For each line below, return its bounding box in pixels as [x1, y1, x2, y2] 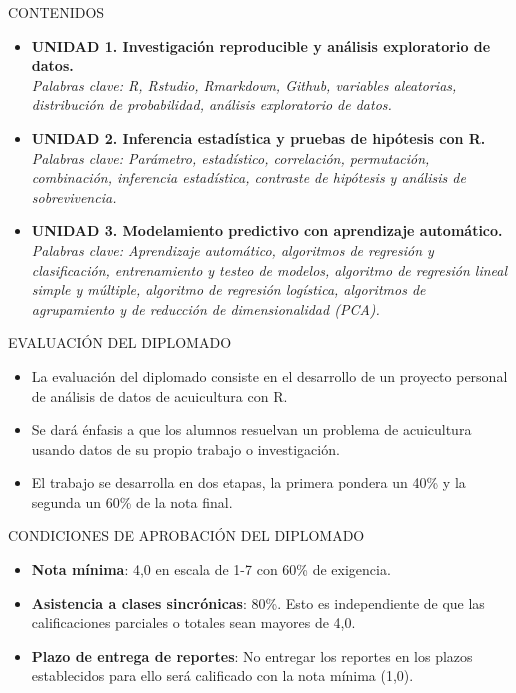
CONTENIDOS [8, 2, 105, 22]
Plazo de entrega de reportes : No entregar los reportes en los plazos [31, 645, 473, 666]
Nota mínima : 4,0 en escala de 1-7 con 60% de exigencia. [31, 559, 391, 580]
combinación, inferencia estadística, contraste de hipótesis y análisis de [31, 167, 466, 188]
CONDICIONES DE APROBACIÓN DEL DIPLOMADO [8, 525, 365, 546]
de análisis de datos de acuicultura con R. [31, 385, 288, 406]
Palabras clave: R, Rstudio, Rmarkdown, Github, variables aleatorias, [31, 74, 457, 95]
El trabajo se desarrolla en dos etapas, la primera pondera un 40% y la [31, 472, 466, 493]
